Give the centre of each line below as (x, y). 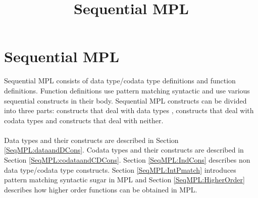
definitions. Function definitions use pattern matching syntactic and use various (127, 90)
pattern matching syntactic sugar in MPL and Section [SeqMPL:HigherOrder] (124, 180)
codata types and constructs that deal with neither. (84, 120)
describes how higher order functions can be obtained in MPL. (101, 189)
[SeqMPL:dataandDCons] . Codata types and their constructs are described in (124, 150)
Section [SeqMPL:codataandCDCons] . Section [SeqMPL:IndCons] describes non (127, 160)
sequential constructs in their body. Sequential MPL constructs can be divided (125, 100)
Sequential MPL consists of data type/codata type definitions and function (120, 81)
